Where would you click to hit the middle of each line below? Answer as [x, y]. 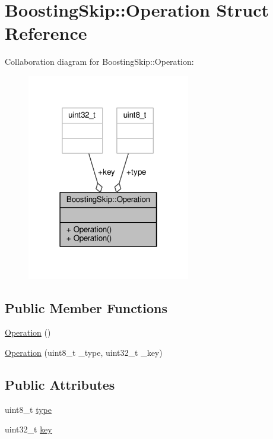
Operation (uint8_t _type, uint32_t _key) [84, 352]
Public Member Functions [86, 307]
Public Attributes [60, 384]
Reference [46, 33]
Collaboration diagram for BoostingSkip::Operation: [99, 61]
